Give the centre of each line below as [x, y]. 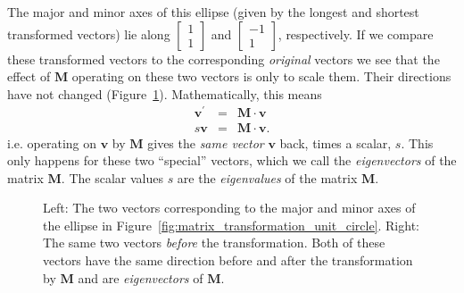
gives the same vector [206, 142]
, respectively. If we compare [356, 33]
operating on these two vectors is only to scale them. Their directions [261, 76]
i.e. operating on [52, 142]
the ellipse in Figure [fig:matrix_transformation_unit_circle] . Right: [231, 225]
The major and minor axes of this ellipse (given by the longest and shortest [213, 12]
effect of [29, 76]
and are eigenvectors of [141, 277]
